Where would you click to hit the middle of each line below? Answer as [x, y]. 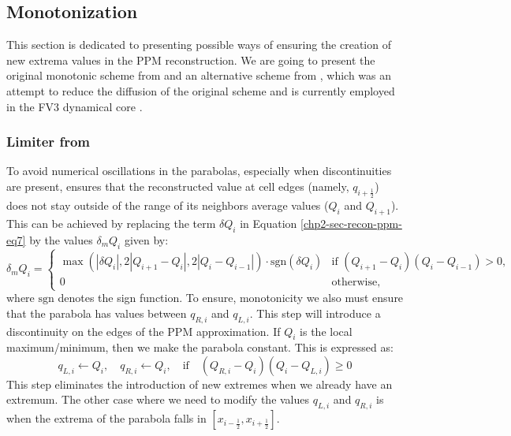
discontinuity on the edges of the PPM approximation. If [144, 331]
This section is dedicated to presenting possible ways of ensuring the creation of [199, 45]
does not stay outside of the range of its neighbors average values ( [168, 205]
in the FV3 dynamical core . [75, 106]
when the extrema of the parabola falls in [106, 418]
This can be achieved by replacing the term [111, 223]
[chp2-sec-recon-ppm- [351, 223]
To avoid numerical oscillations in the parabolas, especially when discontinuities [199, 171]
